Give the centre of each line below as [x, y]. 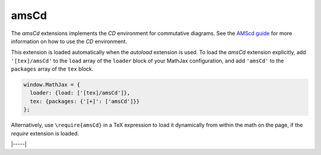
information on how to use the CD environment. [69, 41]
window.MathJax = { [52, 85]
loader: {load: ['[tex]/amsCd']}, [80, 93]
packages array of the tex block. [52, 69]
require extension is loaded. [45, 133]
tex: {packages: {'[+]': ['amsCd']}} [85, 101]
